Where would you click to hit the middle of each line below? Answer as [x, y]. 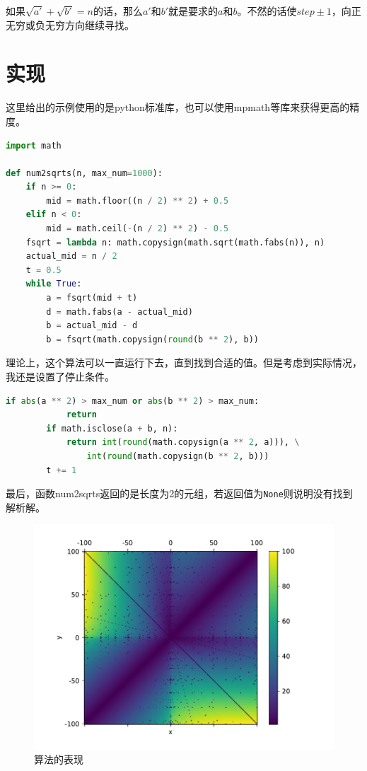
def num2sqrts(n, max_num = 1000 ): [84, 173]
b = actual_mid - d [92, 326]
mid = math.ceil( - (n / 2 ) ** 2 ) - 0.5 [138, 229]
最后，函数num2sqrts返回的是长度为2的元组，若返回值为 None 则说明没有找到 [179, 493]
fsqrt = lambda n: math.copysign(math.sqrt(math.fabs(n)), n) [175, 242]
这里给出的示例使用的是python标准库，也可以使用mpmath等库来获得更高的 [178, 107]
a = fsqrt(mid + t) [92, 298]
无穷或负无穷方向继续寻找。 [70, 24]
